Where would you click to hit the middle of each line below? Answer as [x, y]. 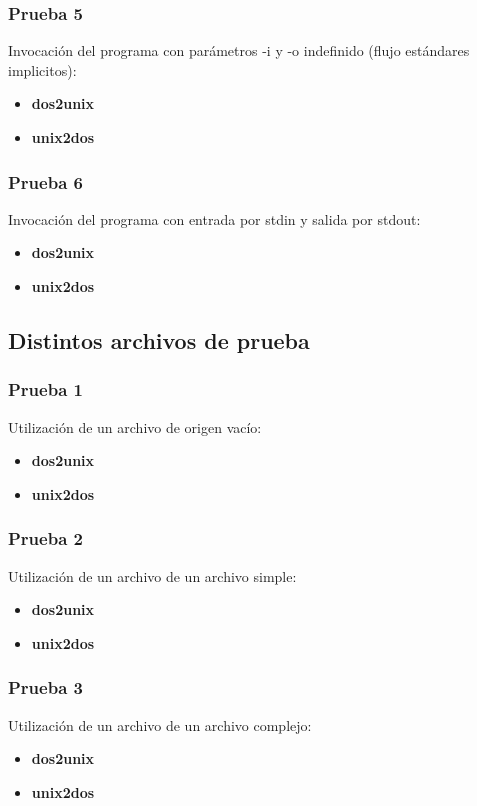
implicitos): [42, 69]
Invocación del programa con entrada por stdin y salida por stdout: [214, 218]
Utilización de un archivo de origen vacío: [135, 426]
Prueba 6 [45, 181]
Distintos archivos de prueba [159, 339]
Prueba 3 [45, 687]
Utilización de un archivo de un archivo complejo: [160, 724]
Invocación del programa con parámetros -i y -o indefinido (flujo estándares [239, 50]
